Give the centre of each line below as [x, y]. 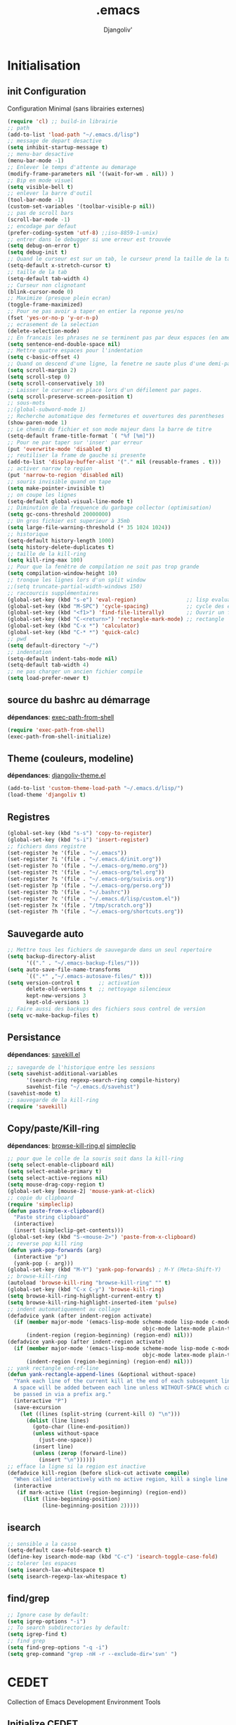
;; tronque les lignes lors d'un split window [77, 580]
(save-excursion [37, 1407]
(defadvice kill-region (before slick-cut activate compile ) [99, 1473]
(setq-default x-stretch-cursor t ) [59, 266]
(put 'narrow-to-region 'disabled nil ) [66, 475]
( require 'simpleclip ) [40, 1204]
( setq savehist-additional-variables [63, 1074]
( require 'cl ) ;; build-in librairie [63, 121]
